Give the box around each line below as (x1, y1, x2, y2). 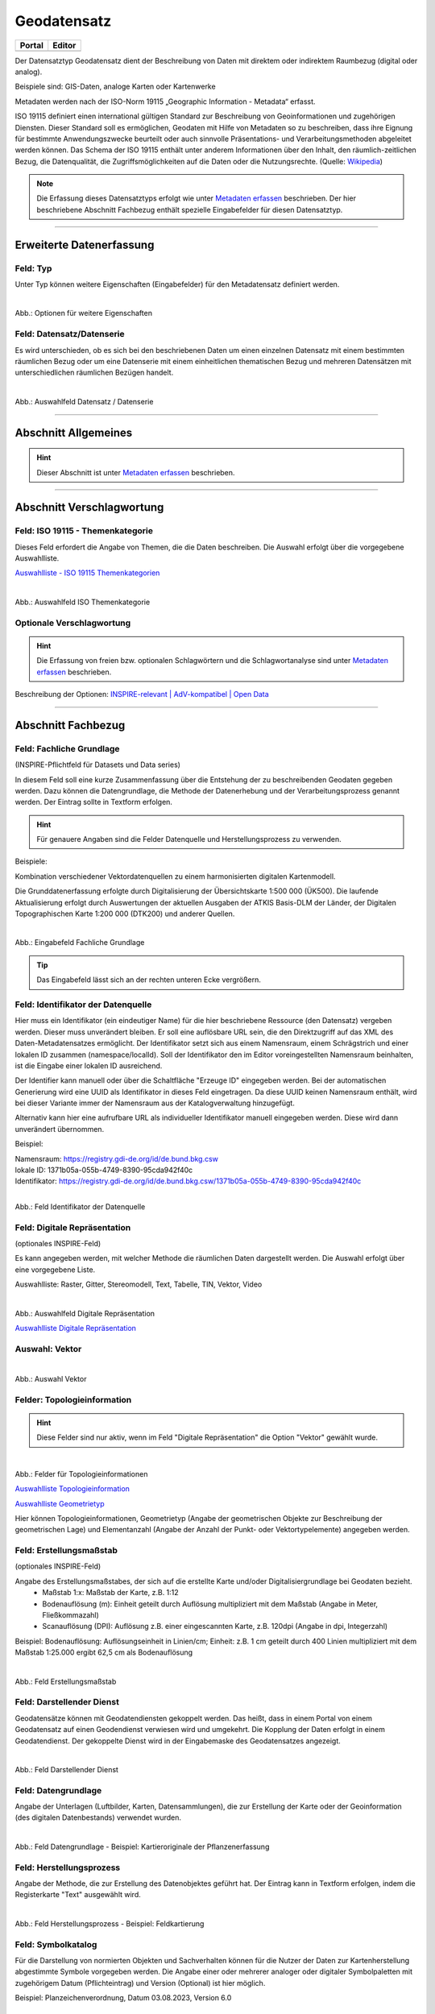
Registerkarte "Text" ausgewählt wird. (14, 1890, 141, 1900)
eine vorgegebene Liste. (14, 1265, 96, 1274)
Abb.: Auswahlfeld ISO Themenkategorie (14, 597, 151, 607)
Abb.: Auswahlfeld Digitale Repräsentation (14, 1308, 155, 1318)
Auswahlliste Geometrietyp (14, 1498, 105, 1508)
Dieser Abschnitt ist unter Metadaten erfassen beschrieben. (36, 467, 235, 477)
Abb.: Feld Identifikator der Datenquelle (14, 1201, 146, 1212)
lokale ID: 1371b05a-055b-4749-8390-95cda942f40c (14, 1165, 193, 1175)
